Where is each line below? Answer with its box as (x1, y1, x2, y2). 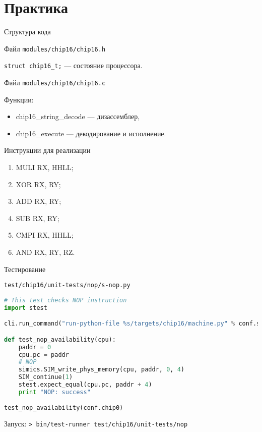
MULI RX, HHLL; (16, 162, 74, 173)
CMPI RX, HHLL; (16, 230, 74, 240)
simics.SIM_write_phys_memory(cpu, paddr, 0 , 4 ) (18, 366, 184, 373)
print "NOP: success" (18, 388, 91, 396)
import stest (4, 304, 47, 311)
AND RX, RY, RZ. (16, 247, 75, 257)
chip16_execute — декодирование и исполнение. (16, 128, 166, 138)
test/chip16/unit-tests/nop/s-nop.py (4, 282, 130, 289)
